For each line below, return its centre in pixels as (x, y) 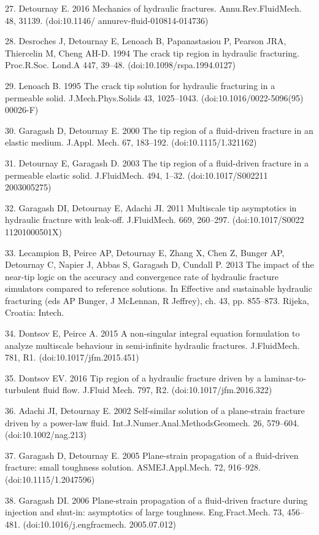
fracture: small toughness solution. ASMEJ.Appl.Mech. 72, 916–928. (133, 467)
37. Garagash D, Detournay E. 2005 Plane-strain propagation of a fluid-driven (152, 455)
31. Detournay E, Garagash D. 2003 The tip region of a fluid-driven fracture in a (157, 162)
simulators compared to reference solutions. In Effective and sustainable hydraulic (159, 288)
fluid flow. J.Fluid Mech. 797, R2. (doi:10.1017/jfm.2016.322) (157, 390)
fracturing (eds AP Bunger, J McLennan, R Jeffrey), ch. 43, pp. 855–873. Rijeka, (157, 300)
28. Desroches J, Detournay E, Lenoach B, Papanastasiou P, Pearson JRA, (146, 41)
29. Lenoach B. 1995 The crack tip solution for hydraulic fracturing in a (140, 85)
